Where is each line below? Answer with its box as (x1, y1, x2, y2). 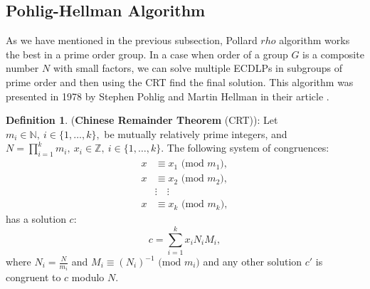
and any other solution (203, 254, 302, 268)
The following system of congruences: (166, 140, 329, 155)
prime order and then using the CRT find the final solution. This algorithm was (6, 74, 354, 89)
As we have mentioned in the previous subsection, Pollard (6, 33, 258, 48)
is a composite (302, 46, 364, 61)
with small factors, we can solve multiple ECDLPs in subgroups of (53, 61, 343, 75)
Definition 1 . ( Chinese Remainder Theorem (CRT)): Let (6, 112, 278, 127)
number (6, 61, 39, 75)
